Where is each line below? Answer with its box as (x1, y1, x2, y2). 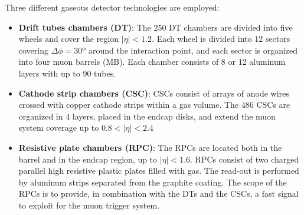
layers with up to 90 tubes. (18, 67, 116, 79)
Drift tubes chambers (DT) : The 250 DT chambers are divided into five (18, 21, 293, 33)
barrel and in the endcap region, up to (18, 153, 158, 165)
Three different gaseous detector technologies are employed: (5, 1, 220, 13)
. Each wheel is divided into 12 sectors (152, 32, 290, 45)
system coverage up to (18, 121, 99, 134)
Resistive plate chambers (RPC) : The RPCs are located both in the (18, 141, 282, 153)
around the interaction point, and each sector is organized (88, 44, 298, 56)
